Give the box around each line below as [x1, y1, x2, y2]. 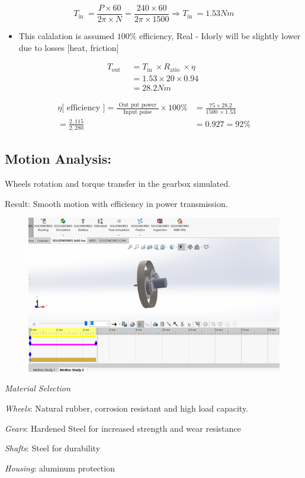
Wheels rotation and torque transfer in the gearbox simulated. [5, 177, 231, 190]
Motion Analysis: [5, 149, 111, 168]
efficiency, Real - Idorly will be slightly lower [139, 30, 301, 42]
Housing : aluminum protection [5, 461, 115, 474]
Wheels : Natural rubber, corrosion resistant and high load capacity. [5, 401, 249, 414]
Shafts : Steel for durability [5, 442, 101, 454]
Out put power [118, 102, 157, 109]
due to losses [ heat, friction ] [18, 41, 119, 53]
